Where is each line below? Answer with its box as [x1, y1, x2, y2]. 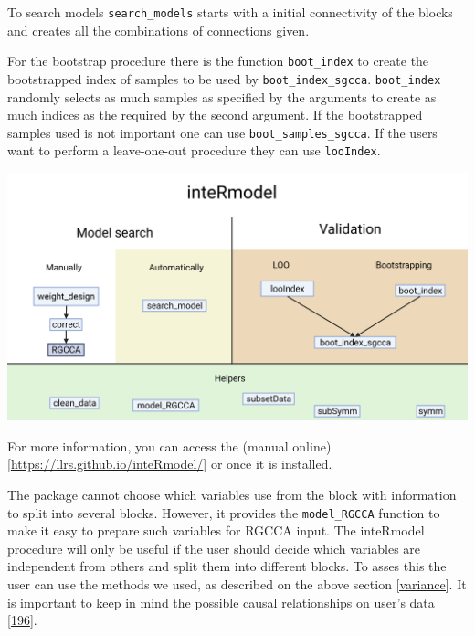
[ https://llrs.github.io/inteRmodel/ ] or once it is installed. [7, 454, 332, 473]
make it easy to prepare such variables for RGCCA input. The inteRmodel [7, 521, 425, 540]
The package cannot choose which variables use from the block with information [7, 485, 457, 504]
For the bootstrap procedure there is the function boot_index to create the [7, 51, 429, 70]
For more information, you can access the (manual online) [7, 436, 332, 455]
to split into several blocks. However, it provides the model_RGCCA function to [7, 503, 440, 522]
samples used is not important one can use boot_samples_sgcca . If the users [7, 122, 438, 142]
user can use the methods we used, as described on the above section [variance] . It [7, 575, 467, 594]
